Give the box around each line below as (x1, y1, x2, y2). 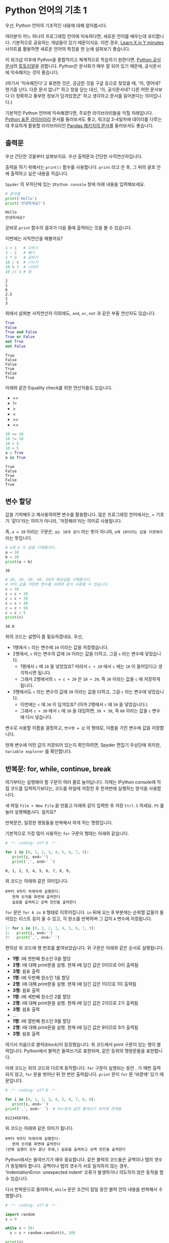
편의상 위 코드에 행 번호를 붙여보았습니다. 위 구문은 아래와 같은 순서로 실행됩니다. (5, 945, 164, 951)
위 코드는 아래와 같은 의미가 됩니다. (5, 1125, 74, 1131)
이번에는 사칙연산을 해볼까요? (5, 235, 63, 241)
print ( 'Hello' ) (5, 196, 37, 201)
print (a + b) (5, 559, 33, 564)
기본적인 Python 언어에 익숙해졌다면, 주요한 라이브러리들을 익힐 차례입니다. (5, 110, 153, 116)
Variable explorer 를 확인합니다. (5, 749, 72, 755)
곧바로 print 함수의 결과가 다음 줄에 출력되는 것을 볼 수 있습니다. (5, 225, 132, 231)
